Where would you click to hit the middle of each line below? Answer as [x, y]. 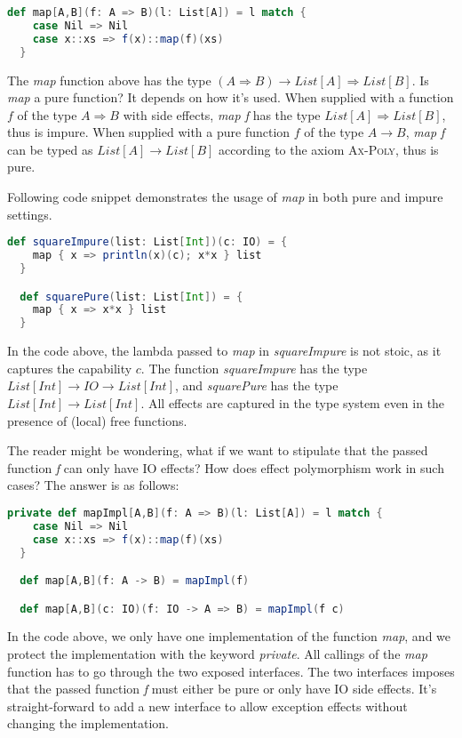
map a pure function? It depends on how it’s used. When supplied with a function [231, 97]
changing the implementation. [88, 723]
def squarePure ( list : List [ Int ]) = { [131, 297]
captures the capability [70, 368]
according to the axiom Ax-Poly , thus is [329, 149]
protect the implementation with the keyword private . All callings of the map [217, 654]
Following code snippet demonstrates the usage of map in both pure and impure [225, 197]
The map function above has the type [109, 80]
